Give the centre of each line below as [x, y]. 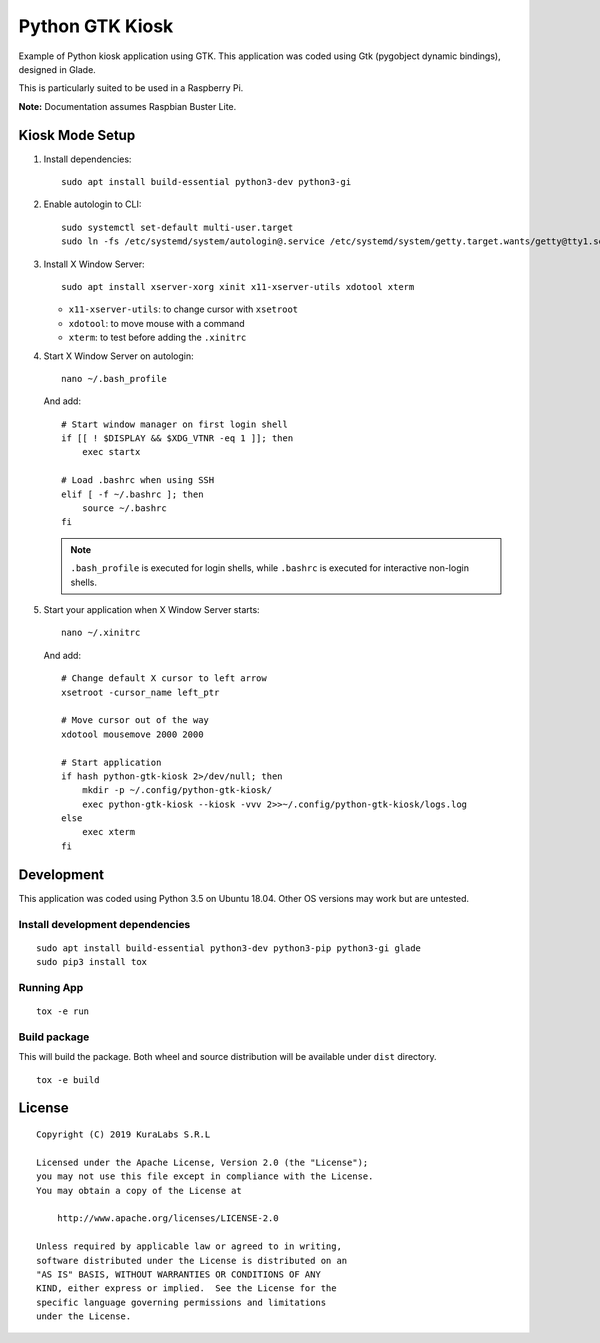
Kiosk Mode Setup [77, 135]
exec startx [111, 452]
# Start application [111, 762]
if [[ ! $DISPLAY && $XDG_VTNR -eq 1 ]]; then [177, 438]
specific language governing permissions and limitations [181, 1302]
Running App [51, 987]
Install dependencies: [87, 159]
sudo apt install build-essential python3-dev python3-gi [206, 182]
